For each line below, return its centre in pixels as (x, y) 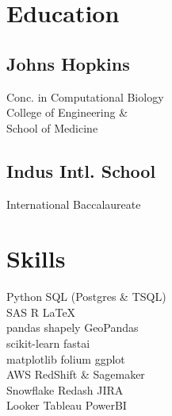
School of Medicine (52, 127)
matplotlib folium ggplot (66, 358)
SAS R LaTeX (41, 312)
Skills (36, 258)
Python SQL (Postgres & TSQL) (86, 297)
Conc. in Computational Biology (85, 96)
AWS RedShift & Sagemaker (76, 374)
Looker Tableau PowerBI (67, 405)
